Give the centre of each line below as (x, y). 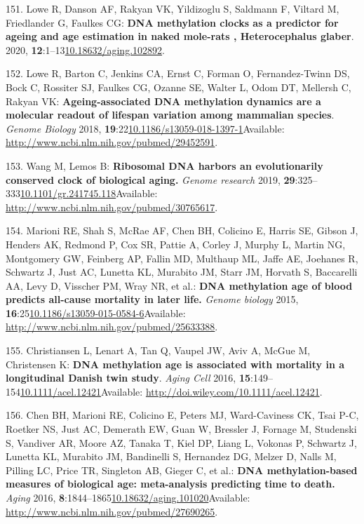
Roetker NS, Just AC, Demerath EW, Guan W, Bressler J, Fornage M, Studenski (181, 429)
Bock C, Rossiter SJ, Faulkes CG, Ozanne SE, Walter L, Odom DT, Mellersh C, (178, 87)
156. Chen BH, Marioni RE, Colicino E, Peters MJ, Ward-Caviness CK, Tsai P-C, (182, 415)
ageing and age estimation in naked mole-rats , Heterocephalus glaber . (180, 36)
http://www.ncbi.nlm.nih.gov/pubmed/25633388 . (112, 327)
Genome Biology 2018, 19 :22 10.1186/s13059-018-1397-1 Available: (145, 128)
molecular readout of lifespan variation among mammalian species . (170, 115)
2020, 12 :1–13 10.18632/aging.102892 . (85, 49)
